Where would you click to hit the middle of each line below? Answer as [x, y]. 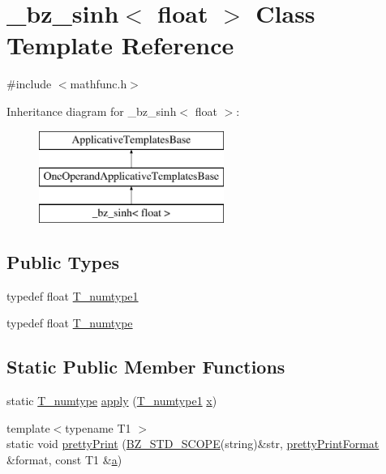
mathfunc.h [99, 84]
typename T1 [98, 427]
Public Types [63, 261]
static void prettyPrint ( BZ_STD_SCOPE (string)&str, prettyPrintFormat [193, 444]
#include [29, 84]
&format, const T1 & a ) [64, 459]
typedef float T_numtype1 [73, 295]
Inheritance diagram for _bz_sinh [92, 111]
